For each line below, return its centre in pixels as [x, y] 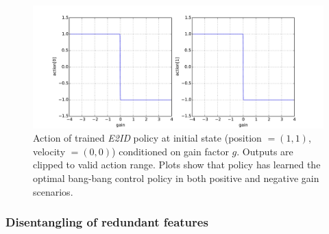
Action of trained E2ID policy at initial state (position [147, 138]
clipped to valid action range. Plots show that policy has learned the [177, 165]
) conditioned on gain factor [170, 151]
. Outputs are [265, 151]
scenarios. [53, 191]
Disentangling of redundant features [107, 222]
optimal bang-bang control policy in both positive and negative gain [176, 178]
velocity [49, 151]
